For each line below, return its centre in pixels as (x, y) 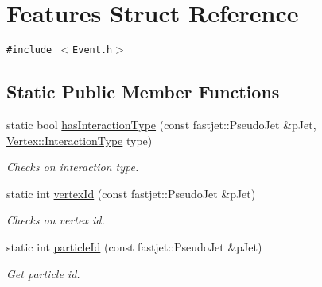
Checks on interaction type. (73, 167)
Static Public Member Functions (143, 92)
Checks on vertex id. (56, 220)
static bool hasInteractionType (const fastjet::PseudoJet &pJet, (161, 124)
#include (29, 50)
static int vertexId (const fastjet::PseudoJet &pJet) (131, 193)
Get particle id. (43, 273)
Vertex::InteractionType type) (80, 140)
